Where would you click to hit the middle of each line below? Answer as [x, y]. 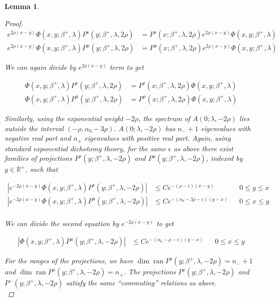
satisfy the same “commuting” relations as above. [142, 283]
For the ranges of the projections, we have [69, 261]
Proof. [14, 23]
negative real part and [38, 138]
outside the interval [34, 128]
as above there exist [203, 148]
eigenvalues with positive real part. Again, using [157, 138]
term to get [127, 67]
